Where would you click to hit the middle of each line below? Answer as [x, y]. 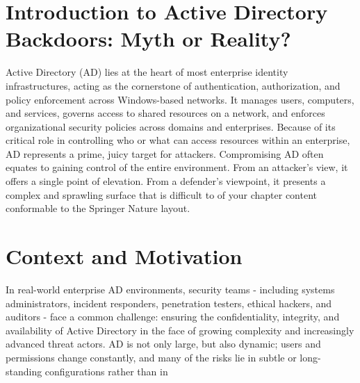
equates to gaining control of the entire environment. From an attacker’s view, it [177, 167]
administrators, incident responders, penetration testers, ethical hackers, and [169, 303]
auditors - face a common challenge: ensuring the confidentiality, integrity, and [173, 317]
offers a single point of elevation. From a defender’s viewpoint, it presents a [166, 181]
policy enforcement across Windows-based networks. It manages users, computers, [180, 99]
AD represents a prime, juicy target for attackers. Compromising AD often [165, 153]
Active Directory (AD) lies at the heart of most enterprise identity [147, 72]
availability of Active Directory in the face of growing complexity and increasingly [180, 330]
